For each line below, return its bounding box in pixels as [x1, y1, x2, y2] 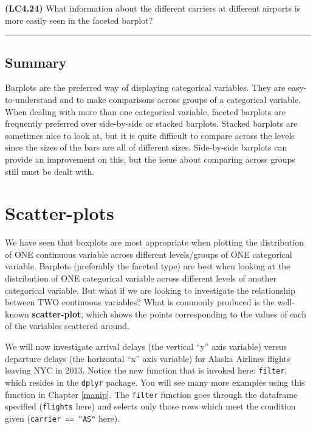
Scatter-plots [5, 200, 114, 225]
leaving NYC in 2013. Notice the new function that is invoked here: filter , [5, 364, 287, 377]
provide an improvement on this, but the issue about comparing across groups [5, 152, 295, 165]
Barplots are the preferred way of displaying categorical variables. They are [5, 81, 286, 94]
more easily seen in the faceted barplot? [5, 13, 153, 26]
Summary [5, 52, 67, 71]
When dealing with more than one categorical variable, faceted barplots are [5, 105, 286, 118]
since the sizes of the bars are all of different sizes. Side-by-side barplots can [5, 141, 287, 154]
